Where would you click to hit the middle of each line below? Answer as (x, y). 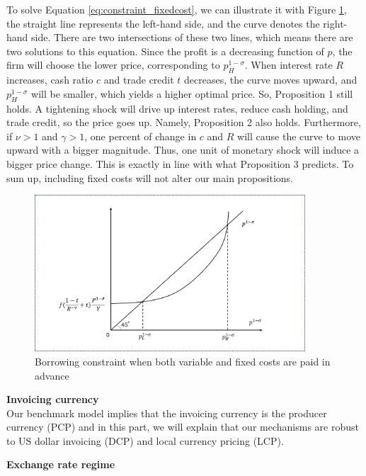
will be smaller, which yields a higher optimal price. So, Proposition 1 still (192, 93)
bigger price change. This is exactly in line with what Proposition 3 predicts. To (180, 163)
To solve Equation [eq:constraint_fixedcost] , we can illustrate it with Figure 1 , (177, 9)
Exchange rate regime (61, 464)
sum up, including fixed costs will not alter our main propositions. (150, 177)
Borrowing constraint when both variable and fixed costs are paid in (183, 361)
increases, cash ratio (50, 80)
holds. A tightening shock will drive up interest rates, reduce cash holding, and (177, 108)
